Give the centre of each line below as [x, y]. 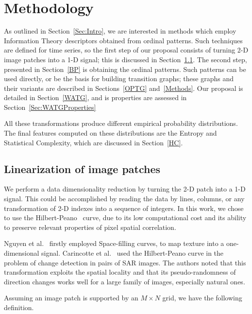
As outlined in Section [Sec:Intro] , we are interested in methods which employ [120, 31]
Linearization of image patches [82, 168]
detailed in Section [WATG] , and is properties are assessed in [95, 97]
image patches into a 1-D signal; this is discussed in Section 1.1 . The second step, [126, 59]
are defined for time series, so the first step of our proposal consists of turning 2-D [126, 50]
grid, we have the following [202, 298]
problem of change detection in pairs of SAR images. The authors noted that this [125, 262]
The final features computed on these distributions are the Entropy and [110, 133]
